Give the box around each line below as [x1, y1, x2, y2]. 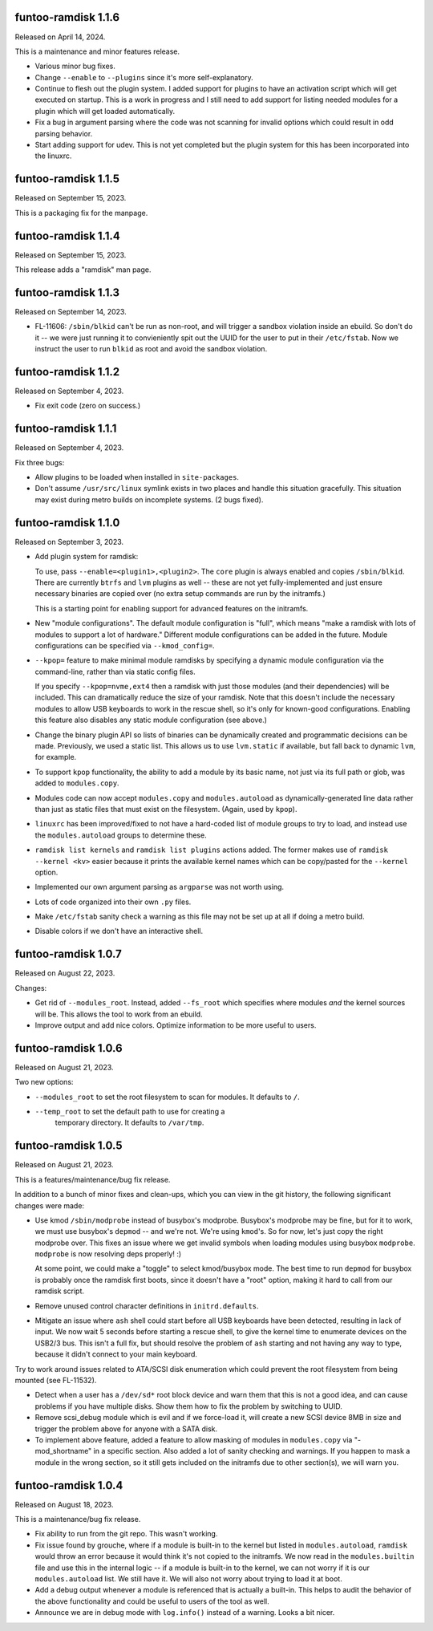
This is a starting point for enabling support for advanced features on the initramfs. [34, 603, 309, 613]
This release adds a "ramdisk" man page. [14, 265, 152, 274]
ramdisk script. [34, 1286, 84, 1296]
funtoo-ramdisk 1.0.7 [14, 947, 122, 961]
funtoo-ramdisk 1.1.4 [14, 229, 120, 242]
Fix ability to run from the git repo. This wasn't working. [34, 1529, 218, 1539]
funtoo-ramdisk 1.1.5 [14, 172, 120, 186]
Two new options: [14, 1077, 74, 1087]
